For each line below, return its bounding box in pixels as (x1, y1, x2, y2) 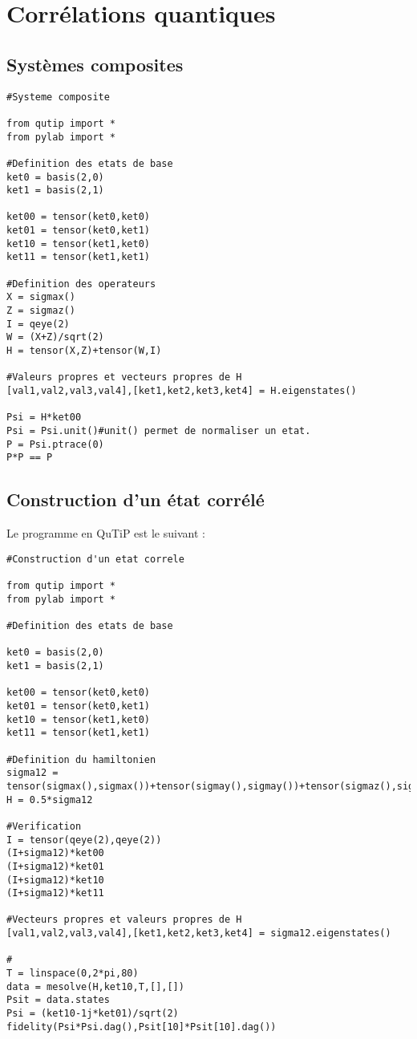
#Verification (6, 820, 82, 832)
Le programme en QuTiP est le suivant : (6, 525, 205, 542)
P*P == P (6, 452, 53, 464)
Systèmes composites (6, 51, 184, 76)
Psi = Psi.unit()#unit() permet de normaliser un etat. (6, 424, 311, 436)
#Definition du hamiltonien (6, 753, 156, 765)
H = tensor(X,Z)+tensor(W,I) (6, 345, 162, 357)
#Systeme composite (6, 91, 110, 103)
